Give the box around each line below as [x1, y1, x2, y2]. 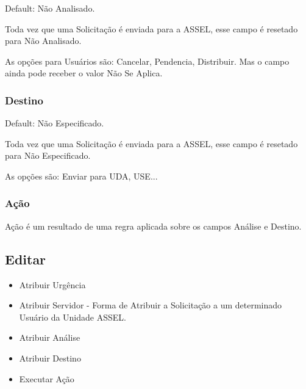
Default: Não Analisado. [5, 2, 95, 14]
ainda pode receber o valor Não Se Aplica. [5, 67, 163, 79]
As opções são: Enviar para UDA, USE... [5, 169, 158, 182]
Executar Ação [19, 372, 74, 385]
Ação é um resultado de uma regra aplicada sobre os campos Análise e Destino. [5, 219, 302, 232]
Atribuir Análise [19, 331, 80, 344]
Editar [5, 249, 46, 268]
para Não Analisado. [5, 34, 82, 47]
